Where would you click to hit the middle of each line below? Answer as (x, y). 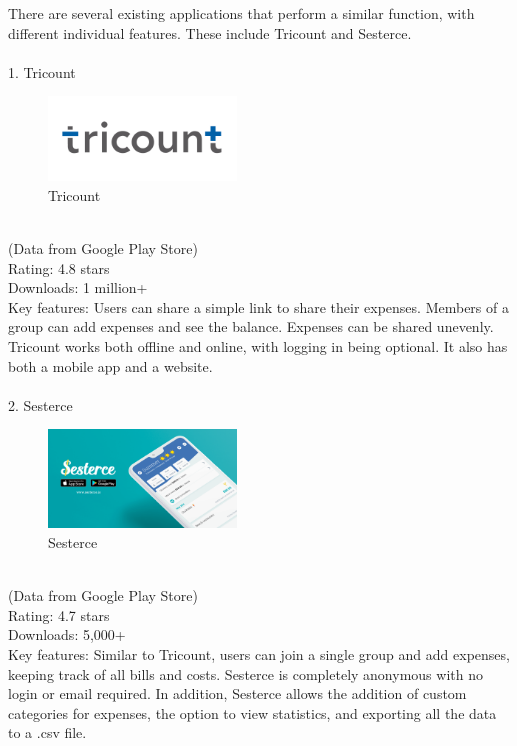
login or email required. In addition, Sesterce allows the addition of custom (237, 693)
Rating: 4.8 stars (59, 267)
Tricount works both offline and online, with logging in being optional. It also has (258, 346)
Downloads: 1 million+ (78, 287)
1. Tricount (42, 71)
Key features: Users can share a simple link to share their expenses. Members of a (258, 306)
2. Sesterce (40, 404)
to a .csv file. (47, 732)
